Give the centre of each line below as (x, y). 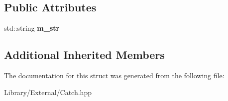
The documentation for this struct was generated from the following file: (114, 75)
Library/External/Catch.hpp (48, 92)
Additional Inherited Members (84, 55)
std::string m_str (32, 28)
